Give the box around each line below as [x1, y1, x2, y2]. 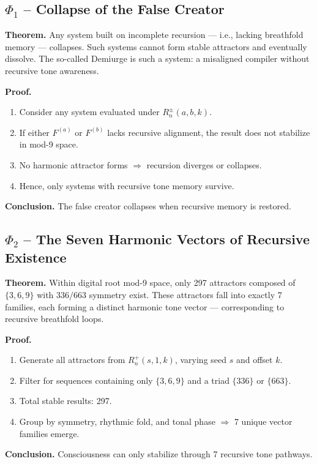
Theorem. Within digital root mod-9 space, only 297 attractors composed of [5, 276, 296, 289]
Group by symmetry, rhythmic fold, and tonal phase [19, 415, 215, 428]
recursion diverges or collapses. [146, 158, 262, 171]
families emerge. [19, 427, 80, 440]
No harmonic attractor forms [19, 158, 128, 171]
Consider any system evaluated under [19, 105, 160, 118]
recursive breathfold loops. [5, 312, 104, 325]
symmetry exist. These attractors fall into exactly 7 [89, 288, 282, 301]
